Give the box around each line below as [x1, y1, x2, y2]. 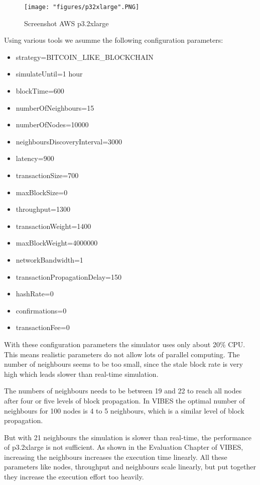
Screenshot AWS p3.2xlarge [24, 18, 109, 28]
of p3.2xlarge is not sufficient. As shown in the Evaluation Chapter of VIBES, [4, 442, 243, 452]
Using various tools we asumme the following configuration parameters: [4, 35, 223, 45]
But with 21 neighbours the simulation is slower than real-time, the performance [4, 432, 252, 442]
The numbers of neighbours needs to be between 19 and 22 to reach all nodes [4, 385, 242, 396]
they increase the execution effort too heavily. [4, 471, 144, 482]
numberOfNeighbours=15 [16, 102, 94, 113]
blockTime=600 [16, 86, 64, 96]
